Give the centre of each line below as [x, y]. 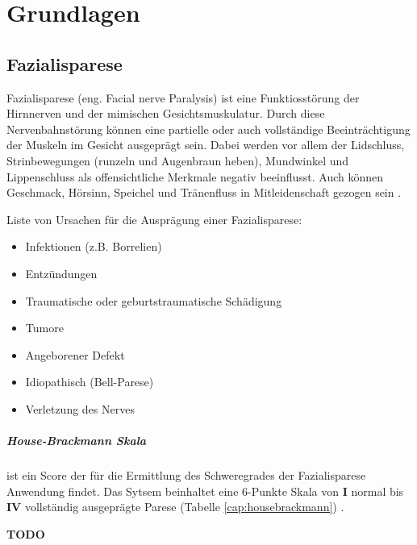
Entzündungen [61, 273]
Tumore [44, 328]
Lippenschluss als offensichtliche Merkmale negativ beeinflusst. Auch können [195, 176]
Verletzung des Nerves [80, 408]
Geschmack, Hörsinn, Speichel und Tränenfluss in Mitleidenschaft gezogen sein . [204, 192]
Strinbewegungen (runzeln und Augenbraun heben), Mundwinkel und [178, 160]
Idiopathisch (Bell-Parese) [90, 382]
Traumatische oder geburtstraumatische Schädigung [154, 300]
